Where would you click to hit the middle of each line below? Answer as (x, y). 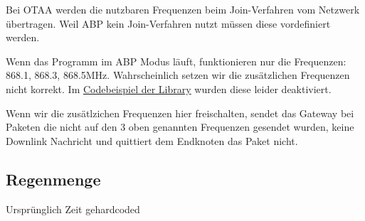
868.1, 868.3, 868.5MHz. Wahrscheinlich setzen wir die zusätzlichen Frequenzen (178, 75)
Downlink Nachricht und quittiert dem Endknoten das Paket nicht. (152, 140)
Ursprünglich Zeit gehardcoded (73, 209)
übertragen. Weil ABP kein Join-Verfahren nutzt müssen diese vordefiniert (168, 23)
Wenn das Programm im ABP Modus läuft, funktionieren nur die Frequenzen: (176, 61)
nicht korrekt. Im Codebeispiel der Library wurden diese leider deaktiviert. (169, 88)
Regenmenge (53, 179)
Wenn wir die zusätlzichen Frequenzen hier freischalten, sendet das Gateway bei (180, 113)
